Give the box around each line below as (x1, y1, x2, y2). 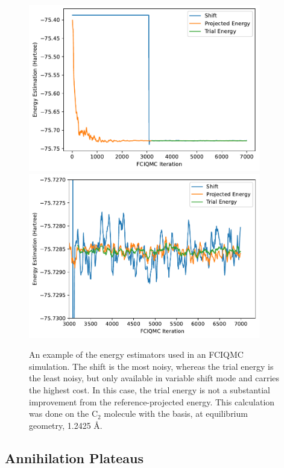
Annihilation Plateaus (5, 448, 144, 467)
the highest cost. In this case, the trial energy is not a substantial (29, 384, 270, 396)
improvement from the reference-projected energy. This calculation (29, 395, 275, 408)
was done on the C (29, 407, 98, 420)
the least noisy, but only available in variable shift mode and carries (29, 372, 280, 384)
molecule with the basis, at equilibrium (104, 407, 248, 420)
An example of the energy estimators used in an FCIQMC (29, 348, 244, 361)
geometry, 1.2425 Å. (29, 419, 103, 431)
